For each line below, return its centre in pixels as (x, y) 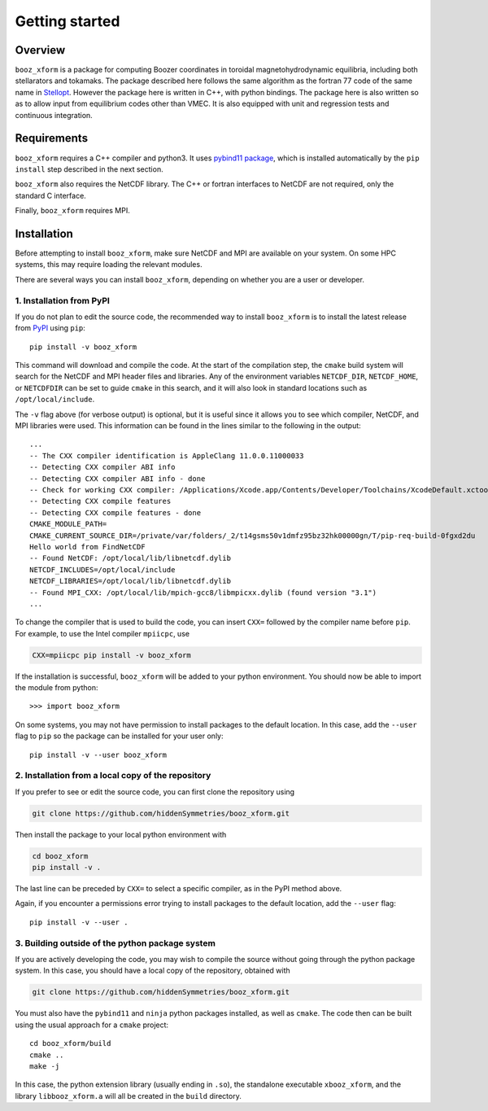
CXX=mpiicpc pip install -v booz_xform (111, 655)
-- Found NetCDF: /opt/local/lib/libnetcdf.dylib (131, 558)
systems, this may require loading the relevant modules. (109, 265)
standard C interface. (51, 195)
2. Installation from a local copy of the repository (113, 776)
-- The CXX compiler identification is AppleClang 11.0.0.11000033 (167, 455)
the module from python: (57, 688)
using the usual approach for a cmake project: (92, 1025)
